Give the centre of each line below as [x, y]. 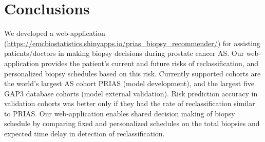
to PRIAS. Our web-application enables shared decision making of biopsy [120, 113]
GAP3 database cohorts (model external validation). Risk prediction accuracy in [131, 93]
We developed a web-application [55, 33]
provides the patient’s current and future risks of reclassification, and [150, 63]
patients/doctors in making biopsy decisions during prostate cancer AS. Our [124, 53]
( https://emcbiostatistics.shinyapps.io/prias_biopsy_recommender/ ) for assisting [132, 43]
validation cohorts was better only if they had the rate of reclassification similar [130, 103]
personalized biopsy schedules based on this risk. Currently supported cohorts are [132, 73]
